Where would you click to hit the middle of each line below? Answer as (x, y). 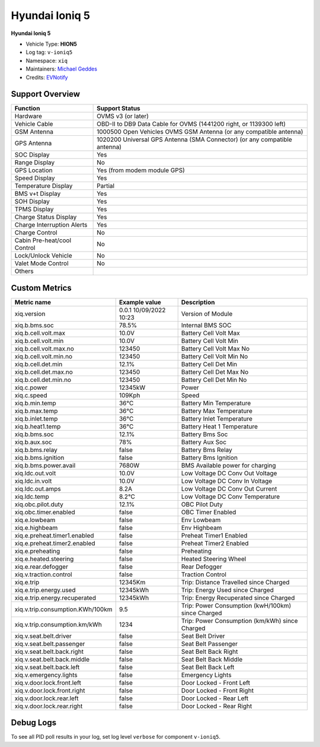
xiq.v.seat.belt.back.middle (52, 659)
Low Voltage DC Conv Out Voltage (229, 473)
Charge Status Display (46, 217)
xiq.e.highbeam (36, 527)
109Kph (129, 395)
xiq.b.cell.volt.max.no (44, 348)
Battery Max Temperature (217, 411)
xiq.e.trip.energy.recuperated (55, 597)
